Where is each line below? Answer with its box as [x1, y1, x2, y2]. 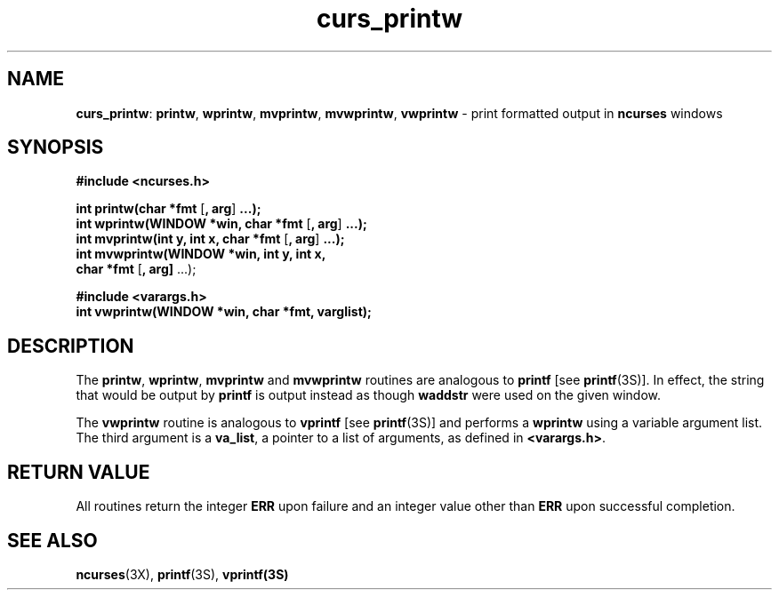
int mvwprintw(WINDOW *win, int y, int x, [76, 246, 326, 262]
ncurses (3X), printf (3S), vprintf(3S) [76, 566, 289, 582]
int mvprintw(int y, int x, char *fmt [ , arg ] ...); [76, 231, 345, 247]
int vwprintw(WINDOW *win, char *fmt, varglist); [76, 304, 372, 320]
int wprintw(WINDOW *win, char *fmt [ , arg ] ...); [76, 216, 367, 232]
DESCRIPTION [7, 334, 134, 357]
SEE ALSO [7, 529, 98, 552]
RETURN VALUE [7, 460, 150, 483]
